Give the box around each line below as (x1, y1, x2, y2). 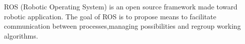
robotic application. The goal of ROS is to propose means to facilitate (4, 11, 216, 21)
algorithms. (4, 30, 38, 41)
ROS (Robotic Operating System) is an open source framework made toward (4, 1, 238, 11)
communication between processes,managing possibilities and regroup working (4, 21, 241, 31)
